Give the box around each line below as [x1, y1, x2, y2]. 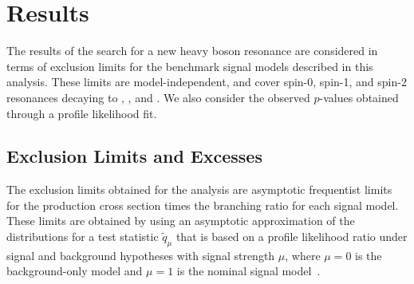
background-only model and [6, 262, 143, 279]
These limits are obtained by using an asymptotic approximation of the [6, 212, 355, 229]
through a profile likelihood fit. [6, 105, 157, 121]
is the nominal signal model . [176, 262, 321, 279]
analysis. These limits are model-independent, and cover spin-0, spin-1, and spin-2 [6, 73, 407, 90]
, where [285, 247, 321, 263]
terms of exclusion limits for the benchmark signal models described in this [6, 57, 373, 74]
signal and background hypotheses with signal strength [6, 247, 275, 263]
